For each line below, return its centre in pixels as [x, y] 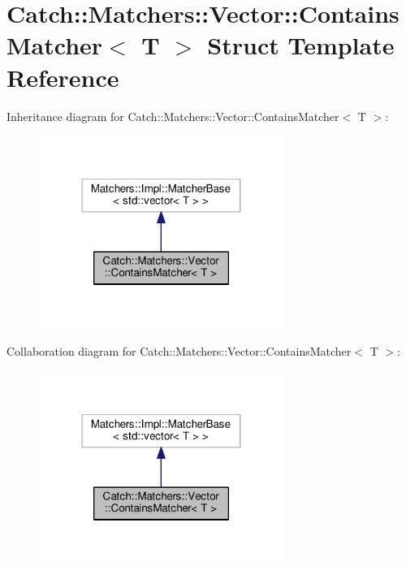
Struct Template [301, 45]
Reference [63, 77]
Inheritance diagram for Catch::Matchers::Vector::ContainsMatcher [173, 116]
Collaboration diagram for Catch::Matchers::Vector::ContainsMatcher [179, 351]
